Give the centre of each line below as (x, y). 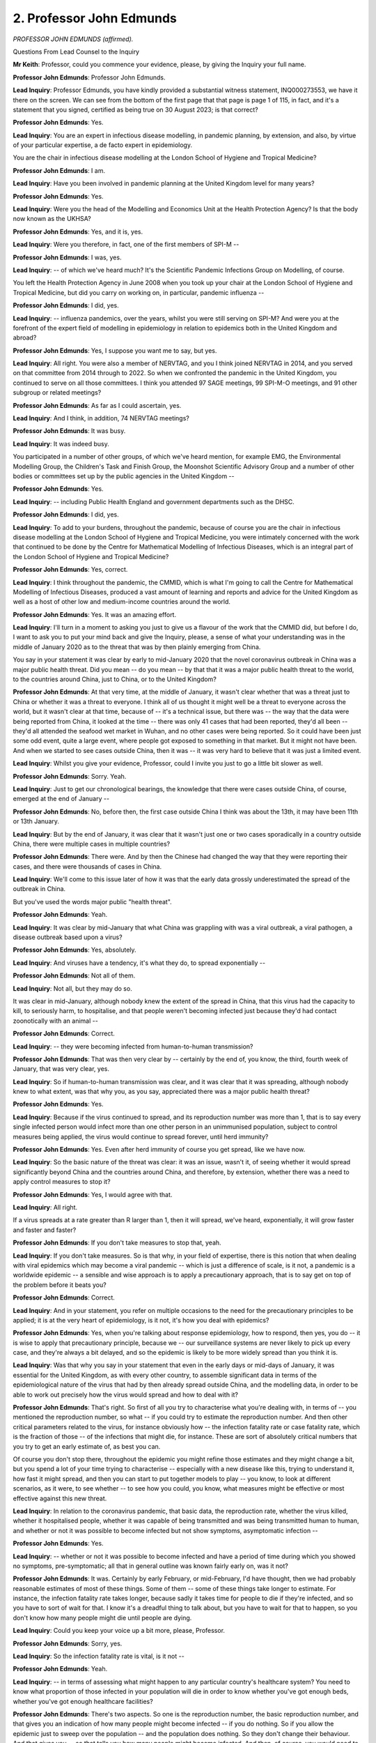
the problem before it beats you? (60, 1285)
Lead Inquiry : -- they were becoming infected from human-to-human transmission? (133, 1046)
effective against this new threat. (60, 1498)
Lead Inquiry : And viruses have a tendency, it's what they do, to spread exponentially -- (139, 963)
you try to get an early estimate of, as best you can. (87, 1446)
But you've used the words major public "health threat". (92, 901)
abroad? (25, 337)
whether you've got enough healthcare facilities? (83, 1701)
